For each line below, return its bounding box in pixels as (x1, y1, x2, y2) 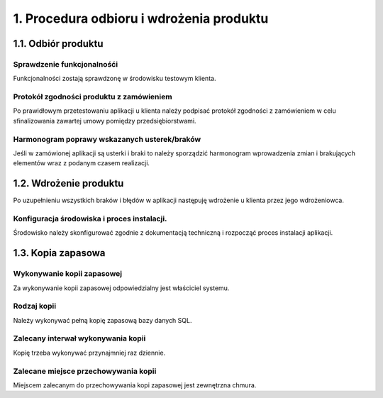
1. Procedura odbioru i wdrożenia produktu (13, 11, 269, 26)
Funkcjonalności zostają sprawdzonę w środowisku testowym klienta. (13, 74, 216, 83)
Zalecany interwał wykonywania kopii (13, 333, 146, 343)
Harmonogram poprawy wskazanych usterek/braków (13, 134, 201, 144)
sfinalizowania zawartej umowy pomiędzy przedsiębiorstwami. (13, 116, 196, 125)
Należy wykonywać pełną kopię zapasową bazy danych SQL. (13, 316, 192, 324)
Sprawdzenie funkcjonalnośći (13, 59, 118, 69)
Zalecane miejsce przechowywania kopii (13, 366, 157, 376)
